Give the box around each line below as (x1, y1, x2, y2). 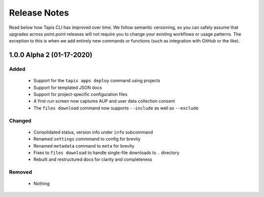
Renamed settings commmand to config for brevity (33, 136, 141, 142)
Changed (9, 117, 32, 124)
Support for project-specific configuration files (33, 91, 128, 97)
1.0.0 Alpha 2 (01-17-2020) (9, 51, 92, 59)
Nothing (33, 181, 50, 187)
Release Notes (9, 7, 69, 18)
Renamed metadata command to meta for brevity (33, 143, 134, 149)
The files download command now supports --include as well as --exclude (33, 105, 199, 111)
